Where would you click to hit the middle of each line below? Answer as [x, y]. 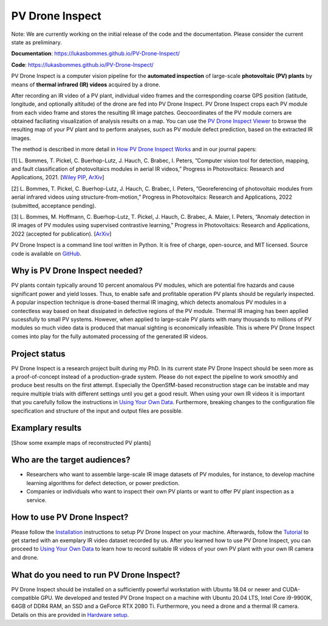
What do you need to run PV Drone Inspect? [96, 575]
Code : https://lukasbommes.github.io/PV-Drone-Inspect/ [83, 64]
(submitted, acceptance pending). [54, 205]
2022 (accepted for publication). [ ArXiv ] [61, 233]
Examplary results [46, 428]
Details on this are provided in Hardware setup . [70, 614]
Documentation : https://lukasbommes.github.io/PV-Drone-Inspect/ [96, 53]
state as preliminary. [36, 42]
